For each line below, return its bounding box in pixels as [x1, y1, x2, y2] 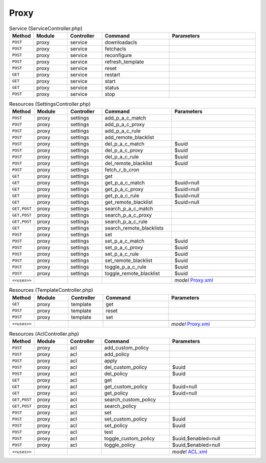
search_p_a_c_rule [104, 218, 148, 225]
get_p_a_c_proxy [104, 186, 144, 193]
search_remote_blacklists [104, 225, 164, 231]
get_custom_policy [104, 383, 148, 390]
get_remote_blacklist [104, 199, 153, 206]
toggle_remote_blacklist [104, 270, 160, 277]
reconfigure [104, 52, 133, 59]
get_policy [104, 390, 129, 397]
